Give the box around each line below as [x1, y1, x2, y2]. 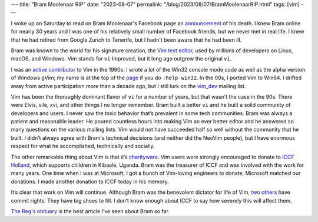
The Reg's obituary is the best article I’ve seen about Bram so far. [11, 207, 170, 214]
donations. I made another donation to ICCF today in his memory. [11, 178, 169, 185]
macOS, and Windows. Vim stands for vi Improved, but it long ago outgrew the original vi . [11, 55, 232, 62]
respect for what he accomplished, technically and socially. [11, 143, 155, 150]
